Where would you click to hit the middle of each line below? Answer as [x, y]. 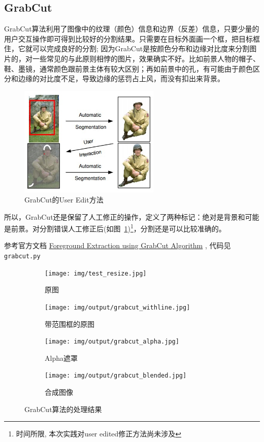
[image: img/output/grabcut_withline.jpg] [118, 307]
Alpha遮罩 [61, 358]
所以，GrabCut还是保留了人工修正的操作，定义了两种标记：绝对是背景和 [125, 216]
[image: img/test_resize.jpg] [96, 273]
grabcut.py [22, 256]
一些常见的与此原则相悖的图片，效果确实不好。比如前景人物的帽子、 [146, 58]
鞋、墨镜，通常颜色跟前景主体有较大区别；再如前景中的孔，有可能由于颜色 [128, 68]
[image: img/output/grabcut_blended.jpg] [116, 376]
